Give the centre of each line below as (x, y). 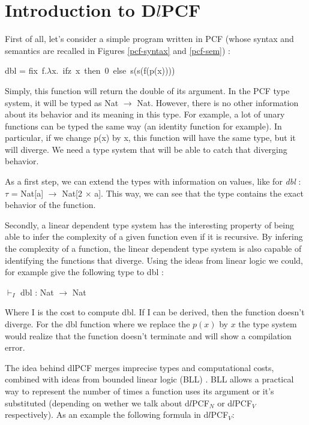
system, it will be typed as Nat (62, 102)
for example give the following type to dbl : (84, 272)
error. (15, 347)
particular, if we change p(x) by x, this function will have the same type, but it (150, 138)
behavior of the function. (50, 205)
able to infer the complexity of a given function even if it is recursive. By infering (154, 236)
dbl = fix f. (26, 70)
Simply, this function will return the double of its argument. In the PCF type (147, 90)
